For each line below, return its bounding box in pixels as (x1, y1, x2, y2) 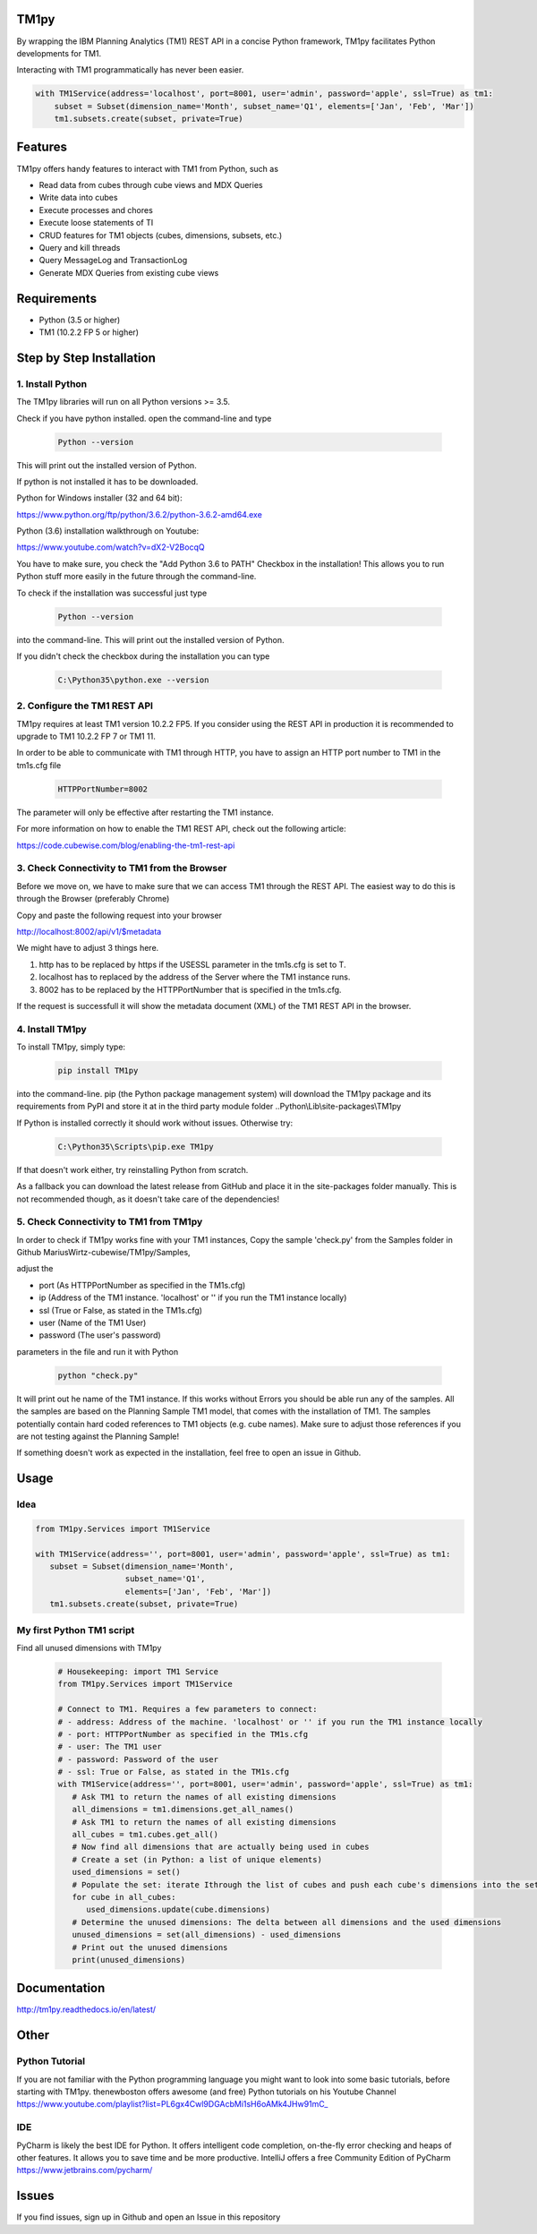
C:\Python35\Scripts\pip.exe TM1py (57, 1142, 214, 1151)
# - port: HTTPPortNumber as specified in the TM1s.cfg (57, 1729, 309, 1739)
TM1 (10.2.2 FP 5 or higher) (38, 327, 139, 338)
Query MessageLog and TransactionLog (38, 255, 188, 266)
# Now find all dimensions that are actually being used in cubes (72, 1842, 370, 1853)
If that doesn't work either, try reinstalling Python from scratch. (16, 1164, 249, 1175)
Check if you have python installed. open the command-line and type (16, 413, 272, 424)
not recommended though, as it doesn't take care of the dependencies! (16, 1194, 280, 1204)
